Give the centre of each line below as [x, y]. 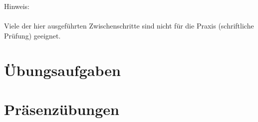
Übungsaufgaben [62, 70]
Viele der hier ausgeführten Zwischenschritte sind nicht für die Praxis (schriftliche [129, 26]
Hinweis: [17, 6]
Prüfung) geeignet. [32, 35]
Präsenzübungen [62, 109]
